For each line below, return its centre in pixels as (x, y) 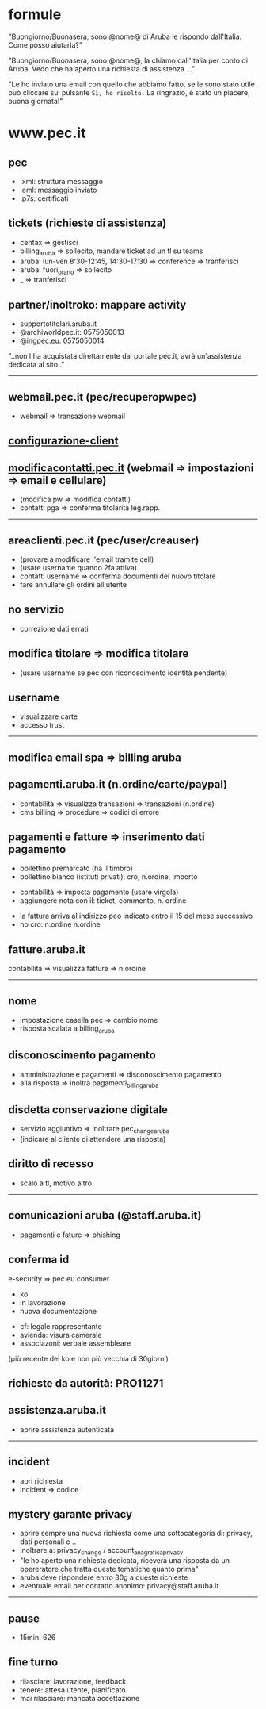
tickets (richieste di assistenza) (87, 223)
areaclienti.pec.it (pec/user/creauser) (104, 540)
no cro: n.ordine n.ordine (60, 924)
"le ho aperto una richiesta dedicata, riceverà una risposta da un (125, 1561)
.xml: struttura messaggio (61, 181)
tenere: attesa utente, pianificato (72, 1690)
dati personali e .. (48, 1542)
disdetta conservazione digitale (88, 1110)
